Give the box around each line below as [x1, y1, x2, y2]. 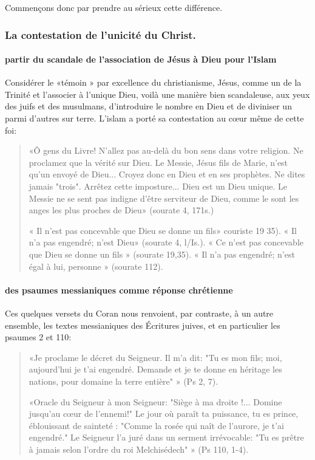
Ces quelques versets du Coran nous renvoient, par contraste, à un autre [5, 306, 274, 319]
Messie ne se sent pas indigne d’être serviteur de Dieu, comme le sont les [29, 191, 299, 204]
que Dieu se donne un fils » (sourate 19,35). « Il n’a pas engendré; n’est [29, 247, 295, 260]
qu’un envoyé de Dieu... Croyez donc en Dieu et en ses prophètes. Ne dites [29, 168, 305, 180]
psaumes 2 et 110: [5, 331, 72, 343]
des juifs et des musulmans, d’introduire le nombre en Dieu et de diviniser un [5, 100, 292, 112]
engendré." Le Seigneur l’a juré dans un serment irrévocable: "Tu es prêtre [29, 431, 304, 444]
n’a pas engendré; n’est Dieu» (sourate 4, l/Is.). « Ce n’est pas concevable [29, 236, 303, 249]
